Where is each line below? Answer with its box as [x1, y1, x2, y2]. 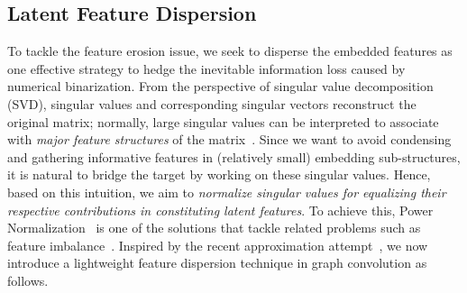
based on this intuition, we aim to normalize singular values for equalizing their [7, 182, 446, 201]
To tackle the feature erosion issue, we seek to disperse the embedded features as [7, 41, 453, 60]
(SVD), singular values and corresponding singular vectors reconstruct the [7, 94, 417, 113]
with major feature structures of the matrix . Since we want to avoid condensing [7, 130, 452, 149]
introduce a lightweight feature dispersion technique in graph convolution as [7, 253, 427, 272]
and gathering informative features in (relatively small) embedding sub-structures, [7, 147, 461, 166]
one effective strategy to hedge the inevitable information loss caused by [7, 59, 406, 78]
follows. [7, 270, 49, 289]
